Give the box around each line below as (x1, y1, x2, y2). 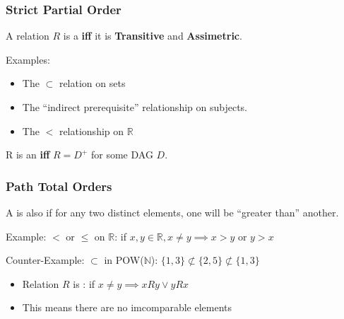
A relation (6, 28, 49, 43)
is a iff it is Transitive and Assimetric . (63, 28, 242, 43)
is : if (73, 276, 95, 291)
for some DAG (90, 147, 153, 162)
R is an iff (6, 147, 50, 162)
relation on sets (59, 76, 126, 91)
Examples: (6, 52, 50, 66)
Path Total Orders (6, 177, 112, 195)
